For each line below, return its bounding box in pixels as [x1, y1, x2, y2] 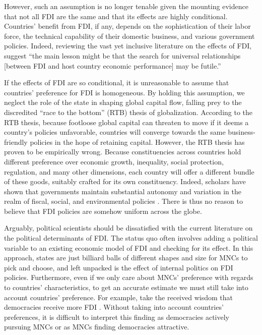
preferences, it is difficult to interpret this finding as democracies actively [4, 311, 230, 322]
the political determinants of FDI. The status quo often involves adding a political [4, 233, 258, 243]
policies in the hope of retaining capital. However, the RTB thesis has [30, 136, 245, 147]
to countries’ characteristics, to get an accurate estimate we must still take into [4, 282, 248, 293]
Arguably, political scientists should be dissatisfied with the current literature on [4, 222, 253, 233]
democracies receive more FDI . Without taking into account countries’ [4, 302, 224, 312]
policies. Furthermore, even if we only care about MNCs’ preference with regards [4, 272, 253, 283]
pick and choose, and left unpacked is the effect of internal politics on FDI [4, 262, 233, 272]
